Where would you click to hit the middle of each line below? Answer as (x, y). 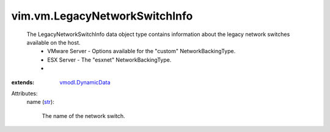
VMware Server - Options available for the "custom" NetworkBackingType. (141, 51)
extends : (23, 82)
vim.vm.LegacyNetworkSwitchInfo (102, 16)
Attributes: (24, 93)
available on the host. (53, 42)
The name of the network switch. (83, 116)
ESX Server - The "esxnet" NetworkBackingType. (109, 60)
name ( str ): (40, 102)
